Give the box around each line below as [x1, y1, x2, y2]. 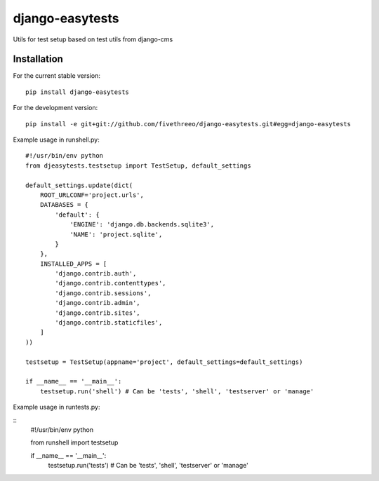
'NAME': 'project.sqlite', [69, 230, 163, 238]
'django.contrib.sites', [55, 309, 140, 317]
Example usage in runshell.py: [13, 135, 100, 144]
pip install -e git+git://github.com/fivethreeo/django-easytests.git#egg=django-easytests [25, 120, 351, 128]
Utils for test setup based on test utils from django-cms [13, 35, 173, 43]
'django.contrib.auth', [55, 270, 137, 278]
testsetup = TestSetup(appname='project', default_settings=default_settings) [25, 358, 303, 366]
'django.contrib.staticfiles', [55, 319, 163, 327]
